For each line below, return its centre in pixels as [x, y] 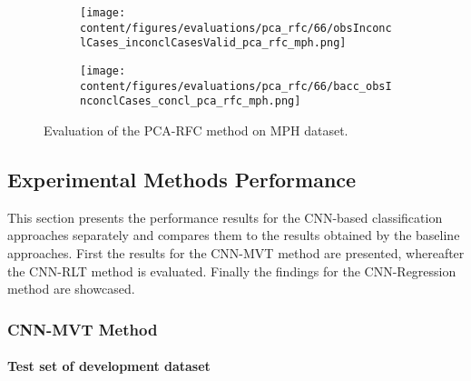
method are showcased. [71, 289]
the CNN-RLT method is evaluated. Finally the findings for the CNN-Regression [232, 271]
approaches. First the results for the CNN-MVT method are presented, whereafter [236, 252]
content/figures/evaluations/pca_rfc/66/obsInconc [236, 28]
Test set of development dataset [109, 366]
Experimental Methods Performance [182, 179]
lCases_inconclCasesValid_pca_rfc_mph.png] [213, 43]
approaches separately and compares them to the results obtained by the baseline [234, 235]
